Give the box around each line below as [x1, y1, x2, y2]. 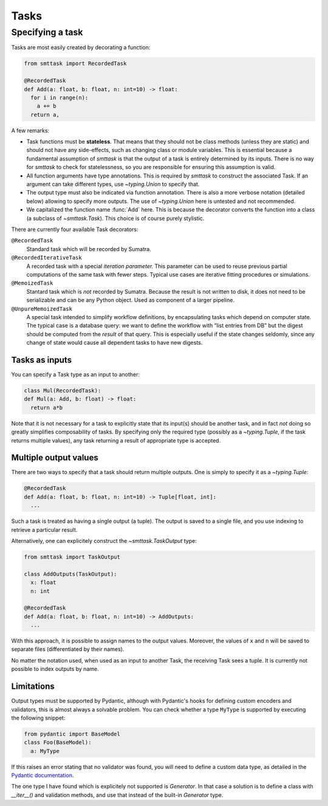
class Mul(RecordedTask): [24, 387, 101, 394]
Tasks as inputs [11, 354, 72, 365]
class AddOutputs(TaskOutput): [24, 570, 118, 577]
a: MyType [30, 748, 60, 754]
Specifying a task [11, 27, 83, 38]
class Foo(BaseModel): [24, 739, 92, 746]
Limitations [11, 681, 55, 692]
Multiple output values [11, 453, 98, 463]
